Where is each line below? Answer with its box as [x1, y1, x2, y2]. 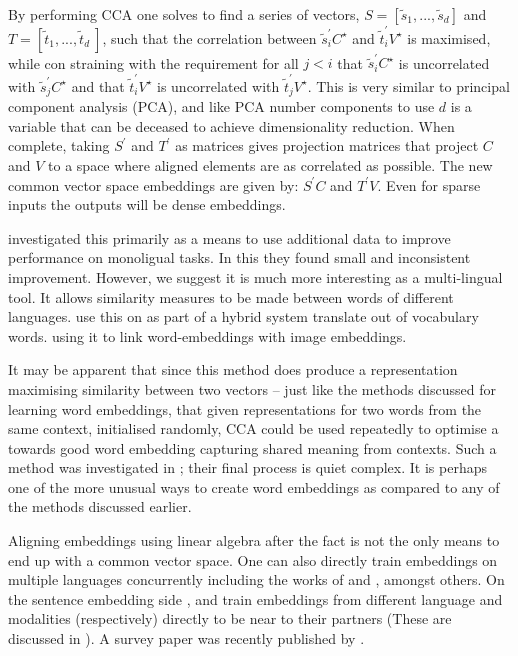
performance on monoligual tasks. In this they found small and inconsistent [8, 247, 471, 268]
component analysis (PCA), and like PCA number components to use [8, 96, 435, 117]
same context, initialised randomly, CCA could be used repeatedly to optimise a [8, 418, 499, 439]
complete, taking [8, 135, 110, 156]
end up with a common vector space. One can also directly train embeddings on [8, 549, 498, 570]
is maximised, [407, 27, 491, 48]
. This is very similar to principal [307, 75, 510, 96]
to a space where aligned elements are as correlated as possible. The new [48, 154, 493, 175]
